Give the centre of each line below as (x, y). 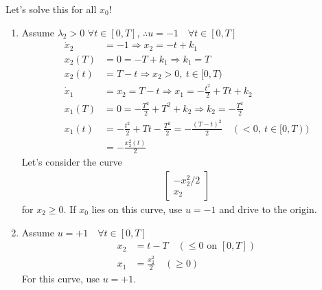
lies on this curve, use (137, 209)
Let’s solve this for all (51, 9)
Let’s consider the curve (72, 162)
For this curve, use (61, 278)
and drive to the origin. (268, 209)
